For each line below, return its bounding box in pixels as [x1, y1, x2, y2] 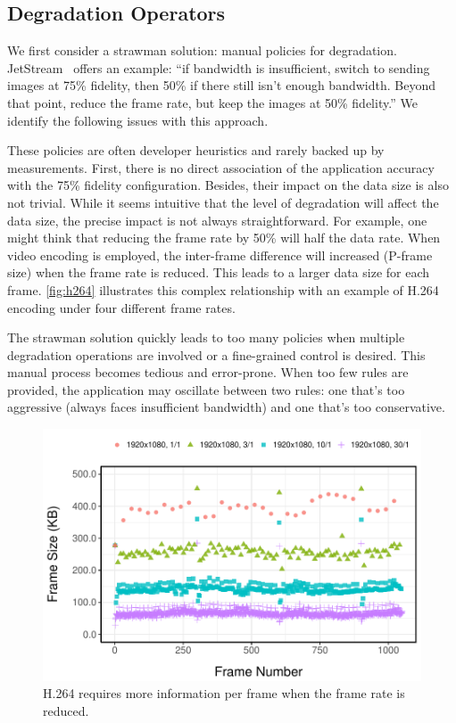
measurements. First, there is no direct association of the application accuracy [7, 158, 435, 177]
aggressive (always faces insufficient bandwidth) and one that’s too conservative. [7, 398, 445, 416]
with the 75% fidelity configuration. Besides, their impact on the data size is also [7, 176, 449, 194]
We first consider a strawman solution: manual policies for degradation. [7, 41, 397, 60]
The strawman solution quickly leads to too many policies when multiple [7, 328, 405, 347]
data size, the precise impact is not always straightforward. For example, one [7, 210, 427, 229]
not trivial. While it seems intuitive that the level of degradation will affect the [7, 193, 439, 211]
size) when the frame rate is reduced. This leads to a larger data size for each [7, 263, 430, 282]
